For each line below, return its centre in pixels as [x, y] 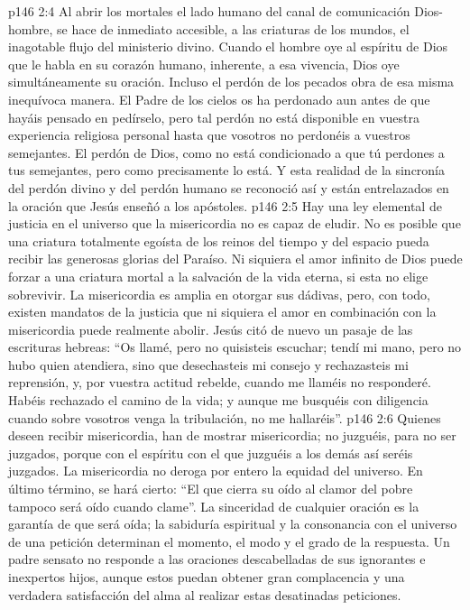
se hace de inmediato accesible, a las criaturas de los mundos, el [233, 28]
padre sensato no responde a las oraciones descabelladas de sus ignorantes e [217, 559]
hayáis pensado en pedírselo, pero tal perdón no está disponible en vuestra [214, 117]
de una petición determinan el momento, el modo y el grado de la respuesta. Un [229, 541]
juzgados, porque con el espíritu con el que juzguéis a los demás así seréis [211, 453]
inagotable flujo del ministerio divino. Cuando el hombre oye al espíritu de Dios [228, 46]
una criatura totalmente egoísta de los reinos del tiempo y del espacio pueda [219, 240]
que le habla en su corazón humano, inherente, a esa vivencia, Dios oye [204, 64]
